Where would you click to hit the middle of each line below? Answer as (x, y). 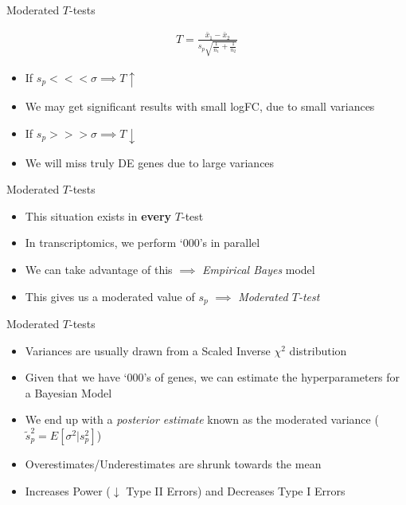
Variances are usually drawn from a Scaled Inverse (148, 350)
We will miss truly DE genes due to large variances (150, 162)
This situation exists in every (98, 215)
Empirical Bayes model (259, 270)
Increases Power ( (68, 490)
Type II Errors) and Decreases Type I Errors (236, 490)
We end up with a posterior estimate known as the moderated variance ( (202, 419)
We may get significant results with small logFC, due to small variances (200, 106)
